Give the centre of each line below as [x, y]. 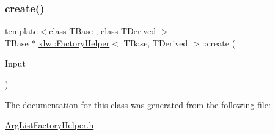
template [21, 31]
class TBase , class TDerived [103, 31]
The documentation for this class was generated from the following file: [138, 104]
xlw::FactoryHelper [74, 42]
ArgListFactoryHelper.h [50, 125]
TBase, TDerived [156, 42]
